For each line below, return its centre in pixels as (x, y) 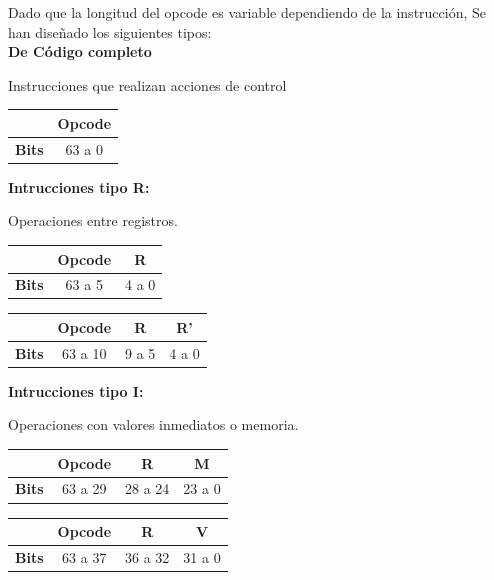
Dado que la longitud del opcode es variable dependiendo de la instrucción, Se (247, 12)
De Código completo (80, 51)
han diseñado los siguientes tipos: (110, 31)
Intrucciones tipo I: (76, 390)
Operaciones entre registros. (93, 220)
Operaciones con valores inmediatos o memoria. (153, 424)
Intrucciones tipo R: (79, 186)
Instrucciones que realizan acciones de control (147, 84)
